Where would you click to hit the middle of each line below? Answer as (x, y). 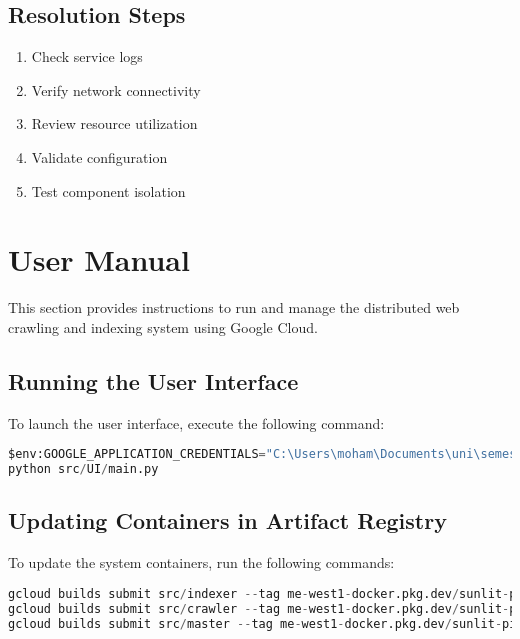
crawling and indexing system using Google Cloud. (163, 326)
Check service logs (87, 56)
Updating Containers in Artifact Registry (227, 520)
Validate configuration (99, 156)
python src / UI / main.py (83, 469)
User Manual (99, 259)
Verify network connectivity (116, 89)
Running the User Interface (153, 380)
